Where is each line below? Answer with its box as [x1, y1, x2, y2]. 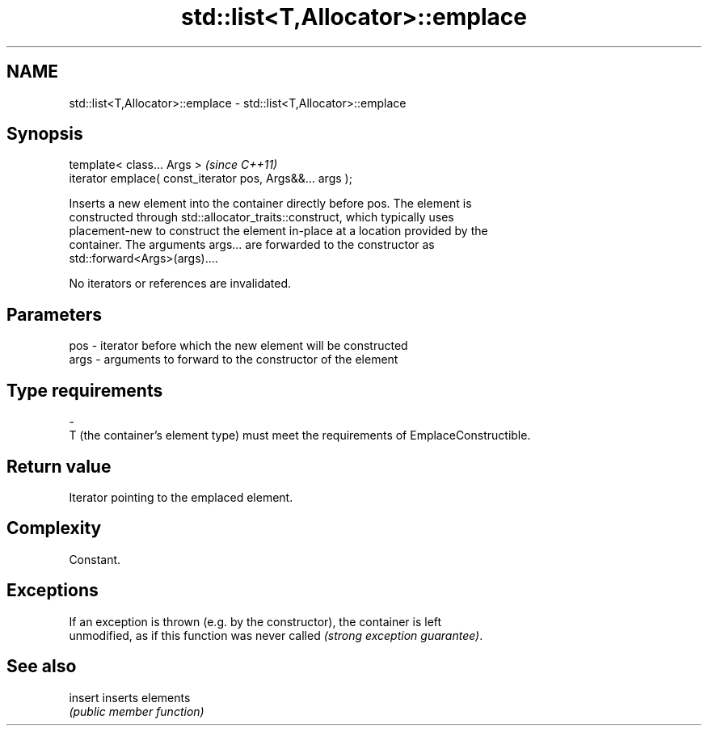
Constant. [69, 552, 121, 566]
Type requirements [6, 380, 163, 401]
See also [6, 656, 77, 677]
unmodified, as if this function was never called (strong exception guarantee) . [69, 628, 483, 642]
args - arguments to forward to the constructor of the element [69, 352, 398, 367]
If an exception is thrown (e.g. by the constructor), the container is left [69, 614, 442, 629]
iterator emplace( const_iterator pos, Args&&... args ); [69, 171, 352, 186]
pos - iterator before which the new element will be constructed [69, 339, 408, 353]
